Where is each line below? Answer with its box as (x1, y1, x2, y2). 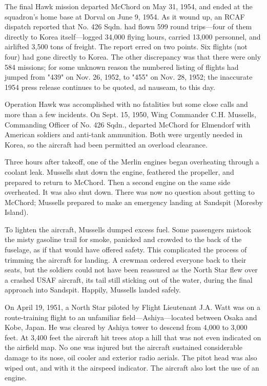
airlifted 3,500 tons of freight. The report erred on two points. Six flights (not (5, 41, 248, 52)
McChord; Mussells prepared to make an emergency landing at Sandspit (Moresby (5, 196, 263, 207)
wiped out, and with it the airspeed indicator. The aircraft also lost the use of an (5, 362, 259, 373)
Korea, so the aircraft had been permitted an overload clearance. (5, 139, 208, 150)
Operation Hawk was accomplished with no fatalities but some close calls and (5, 99, 248, 109)
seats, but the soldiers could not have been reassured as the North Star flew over (5, 264, 258, 275)
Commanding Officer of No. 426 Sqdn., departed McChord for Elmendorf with (5, 119, 251, 130)
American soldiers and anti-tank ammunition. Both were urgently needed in (5, 129, 243, 140)
